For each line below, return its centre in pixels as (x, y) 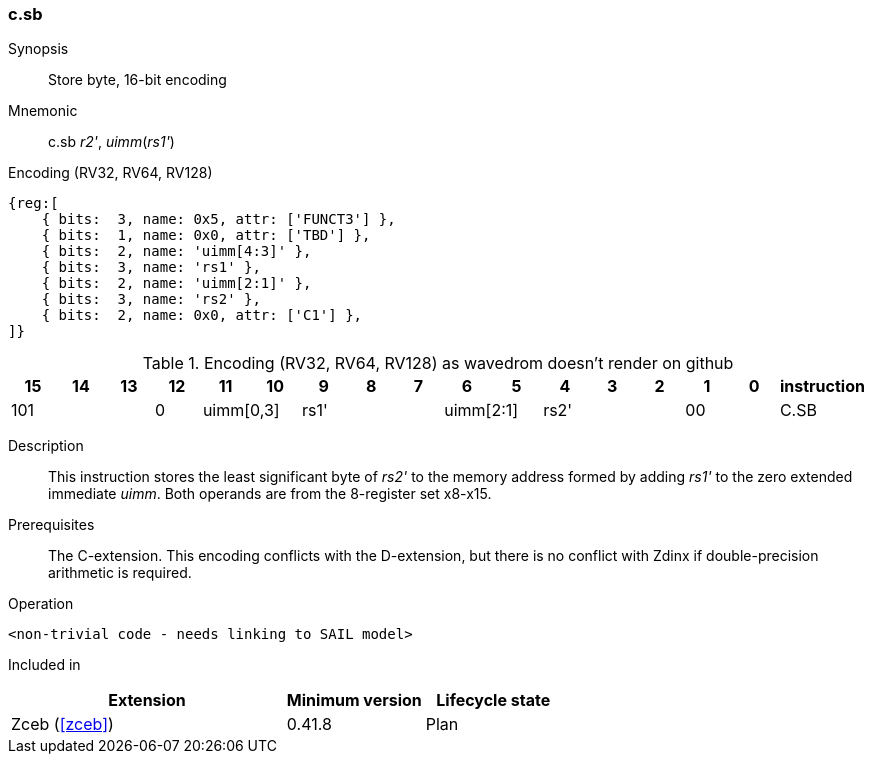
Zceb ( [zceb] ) (62, 724)
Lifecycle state (493, 700)
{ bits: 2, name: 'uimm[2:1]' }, (176, 283)
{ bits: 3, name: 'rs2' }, (151, 299)
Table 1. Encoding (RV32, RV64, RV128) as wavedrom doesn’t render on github (438, 363)
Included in (44, 665)
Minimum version (354, 700)
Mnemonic (43, 111)
